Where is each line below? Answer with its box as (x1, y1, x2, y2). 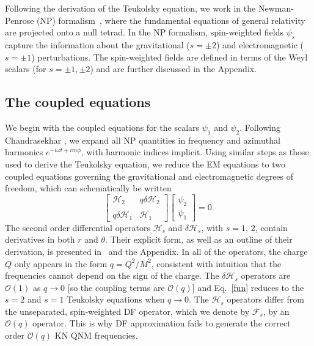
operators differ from (227, 293, 305, 306)
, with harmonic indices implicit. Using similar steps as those (81, 145, 309, 158)
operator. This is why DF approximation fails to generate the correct (32, 317, 291, 329)
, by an (263, 304, 290, 317)
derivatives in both (5, 233, 75, 246)
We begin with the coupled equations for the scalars (5, 120, 200, 133)
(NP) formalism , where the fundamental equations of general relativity (37, 13, 305, 26)
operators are (241, 269, 291, 282)
